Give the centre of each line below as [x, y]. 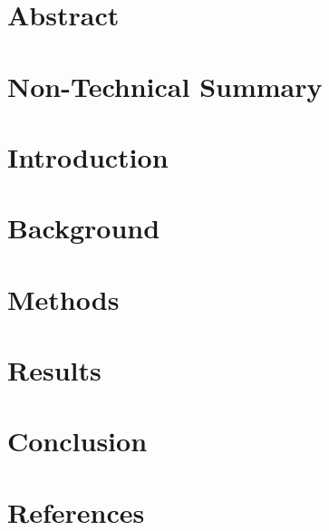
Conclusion [77, 441]
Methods [63, 299]
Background [84, 228]
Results [54, 370]
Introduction [88, 156]
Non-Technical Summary [165, 86]
